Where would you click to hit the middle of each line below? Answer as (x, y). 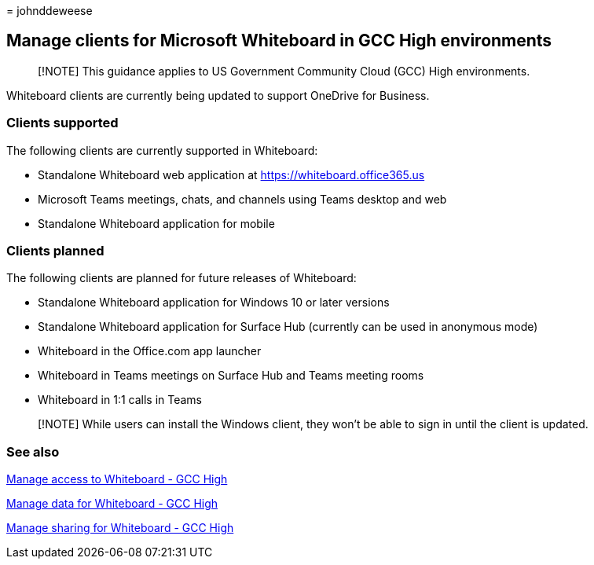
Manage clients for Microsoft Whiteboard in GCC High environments (279, 41)
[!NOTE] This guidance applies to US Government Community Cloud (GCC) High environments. (284, 71)
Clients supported (62, 123)
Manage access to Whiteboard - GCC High (117, 479)
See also (33, 451)
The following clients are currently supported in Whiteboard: (162, 150)
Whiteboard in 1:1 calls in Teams (120, 400)
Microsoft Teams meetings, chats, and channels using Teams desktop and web (242, 199)
